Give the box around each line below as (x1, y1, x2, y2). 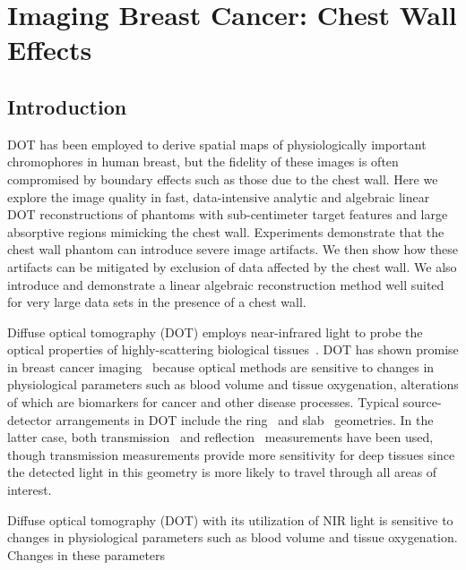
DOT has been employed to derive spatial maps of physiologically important (7, 134, 427, 153)
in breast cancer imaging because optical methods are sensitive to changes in (7, 357, 435, 376)
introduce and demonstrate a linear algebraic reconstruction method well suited (7, 275, 444, 294)
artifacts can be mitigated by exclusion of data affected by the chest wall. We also (7, 257, 457, 276)
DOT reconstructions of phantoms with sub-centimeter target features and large (7, 205, 448, 224)
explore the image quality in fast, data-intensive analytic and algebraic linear (7, 187, 430, 206)
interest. (7, 481, 52, 499)
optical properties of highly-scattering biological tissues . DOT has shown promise (7, 340, 459, 359)
